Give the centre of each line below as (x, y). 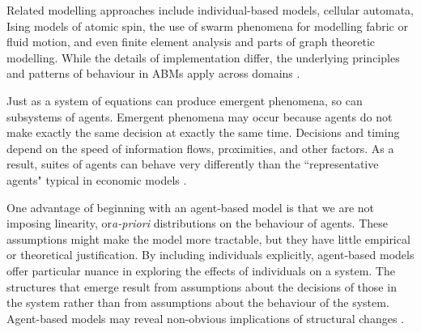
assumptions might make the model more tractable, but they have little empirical (208, 238)
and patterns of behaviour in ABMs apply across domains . (153, 73)
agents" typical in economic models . (97, 179)
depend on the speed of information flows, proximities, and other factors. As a (200, 148)
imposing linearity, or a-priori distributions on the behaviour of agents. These (197, 223)
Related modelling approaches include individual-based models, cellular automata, (210, 10)
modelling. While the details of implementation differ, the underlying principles (203, 57)
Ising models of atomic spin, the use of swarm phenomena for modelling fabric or (207, 26)
